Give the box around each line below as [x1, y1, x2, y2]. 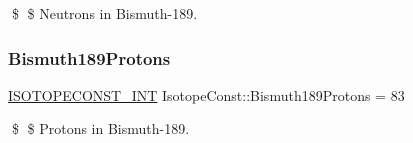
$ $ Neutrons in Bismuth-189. [11, 3, 198, 23]
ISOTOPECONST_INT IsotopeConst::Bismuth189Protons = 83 [8, 84, 405, 105]
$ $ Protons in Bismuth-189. [11, 118, 190, 139]
